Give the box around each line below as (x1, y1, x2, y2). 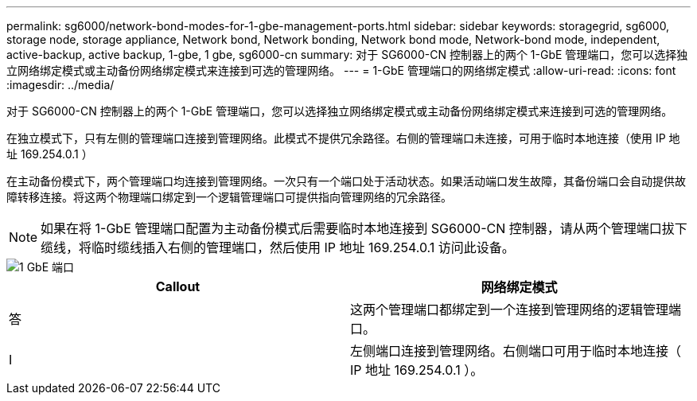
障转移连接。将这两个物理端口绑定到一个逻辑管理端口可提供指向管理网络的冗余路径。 (6, 190, 452, 204)
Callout (155, 278, 201, 294)
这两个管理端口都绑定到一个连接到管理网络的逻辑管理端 (350, 302, 682, 317)
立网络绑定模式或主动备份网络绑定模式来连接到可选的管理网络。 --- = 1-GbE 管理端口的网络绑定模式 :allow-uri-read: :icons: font (6, 64, 676, 77)
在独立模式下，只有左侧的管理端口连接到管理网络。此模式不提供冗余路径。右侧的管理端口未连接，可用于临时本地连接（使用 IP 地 (6, 131, 680, 145)
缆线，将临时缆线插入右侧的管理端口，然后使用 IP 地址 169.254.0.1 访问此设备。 (41, 239, 515, 255)
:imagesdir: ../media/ (6, 78, 115, 91)
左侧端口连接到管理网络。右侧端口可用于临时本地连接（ (350, 343, 682, 359)
